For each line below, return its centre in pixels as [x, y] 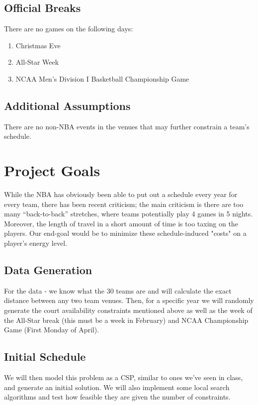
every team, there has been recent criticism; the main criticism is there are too [124, 204]
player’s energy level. [36, 243]
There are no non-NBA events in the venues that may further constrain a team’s [127, 126]
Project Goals [52, 170]
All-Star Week [37, 62]
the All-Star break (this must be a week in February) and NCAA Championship [126, 320]
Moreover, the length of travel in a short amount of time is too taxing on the [121, 223]
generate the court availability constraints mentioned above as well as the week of [128, 310]
